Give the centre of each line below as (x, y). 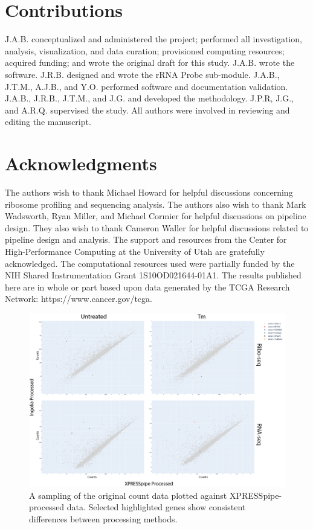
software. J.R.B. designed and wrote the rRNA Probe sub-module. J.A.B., (142, 74)
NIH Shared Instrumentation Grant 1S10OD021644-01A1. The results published (153, 275)
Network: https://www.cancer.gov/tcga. (79, 299)
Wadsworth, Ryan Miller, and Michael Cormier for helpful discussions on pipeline (156, 216)
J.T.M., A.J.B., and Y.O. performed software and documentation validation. (147, 86)
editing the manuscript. (48, 122)
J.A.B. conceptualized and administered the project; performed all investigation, (153, 39)
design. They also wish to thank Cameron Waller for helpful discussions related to (157, 227)
